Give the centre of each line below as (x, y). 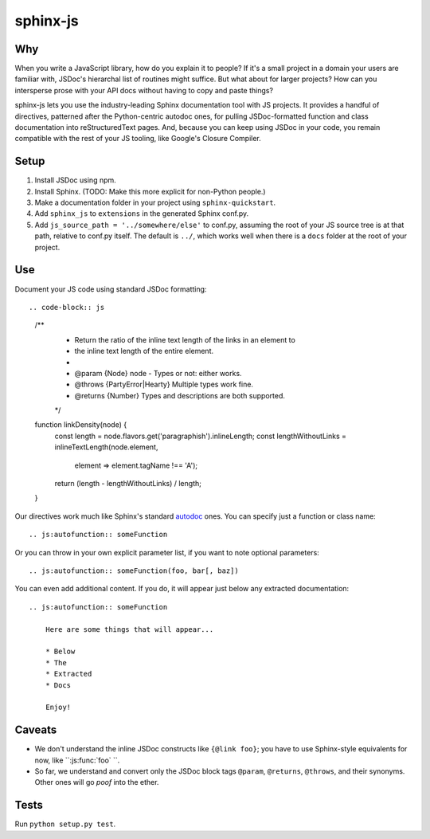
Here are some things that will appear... (129, 629)
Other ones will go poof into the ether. (97, 782)
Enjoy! (58, 708)
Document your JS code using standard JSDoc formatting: (111, 289)
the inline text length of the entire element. (144, 351)
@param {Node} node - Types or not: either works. (158, 373)
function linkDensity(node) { (81, 425)
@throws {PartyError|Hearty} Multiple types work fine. (164, 384)
